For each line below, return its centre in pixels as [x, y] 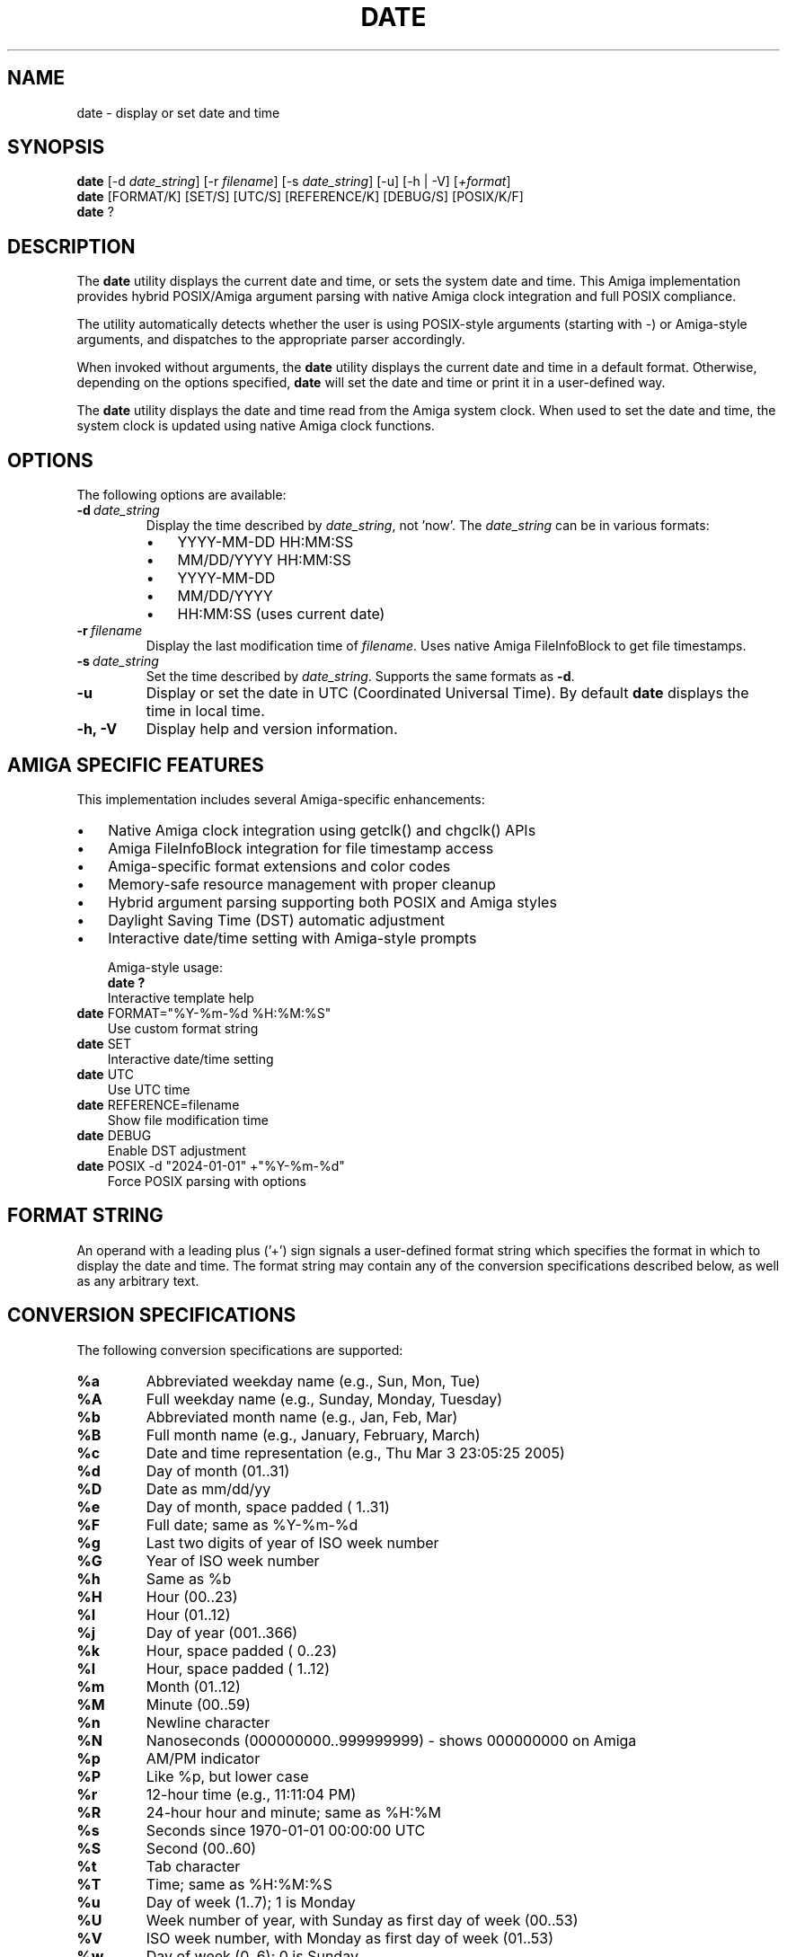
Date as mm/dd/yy [208, 1488]
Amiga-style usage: [165, 967]
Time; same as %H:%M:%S [239, 1884]
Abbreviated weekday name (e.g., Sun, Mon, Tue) [313, 1381]
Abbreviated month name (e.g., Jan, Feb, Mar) [302, 1417]
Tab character [193, 1866]
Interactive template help [181, 997]
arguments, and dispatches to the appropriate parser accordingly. [271, 340]
